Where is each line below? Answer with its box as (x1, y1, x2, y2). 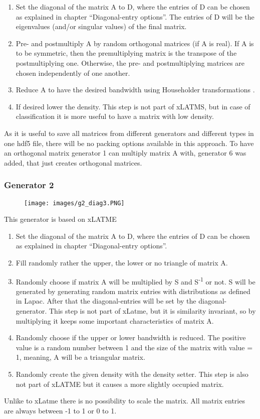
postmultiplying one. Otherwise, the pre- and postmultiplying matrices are (16, 57, 245, 68)
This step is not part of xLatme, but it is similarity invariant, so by (49, 306, 256, 316)
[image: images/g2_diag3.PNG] (24, 199, 125, 207)
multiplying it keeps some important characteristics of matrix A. (16, 315, 214, 326)
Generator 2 (4, 179, 54, 191)
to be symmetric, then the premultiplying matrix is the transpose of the (16, 48, 237, 58)
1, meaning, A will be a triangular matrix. (16, 352, 145, 362)
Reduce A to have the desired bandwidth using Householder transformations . (16, 84, 255, 95)
